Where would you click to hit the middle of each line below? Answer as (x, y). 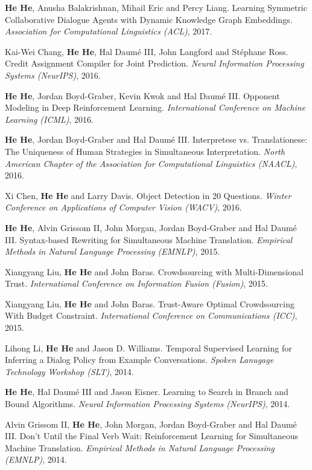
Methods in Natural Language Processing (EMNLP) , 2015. (113, 251)
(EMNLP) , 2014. (36, 459)
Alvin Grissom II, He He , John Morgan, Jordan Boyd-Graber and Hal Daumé (151, 424)
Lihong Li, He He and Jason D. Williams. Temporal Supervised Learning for (148, 348)
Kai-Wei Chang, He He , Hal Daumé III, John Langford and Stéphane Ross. (147, 51)
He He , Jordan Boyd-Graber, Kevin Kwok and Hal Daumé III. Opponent (142, 95)
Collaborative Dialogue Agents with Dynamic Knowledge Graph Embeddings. (149, 19)
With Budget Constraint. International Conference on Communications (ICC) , (151, 315)
